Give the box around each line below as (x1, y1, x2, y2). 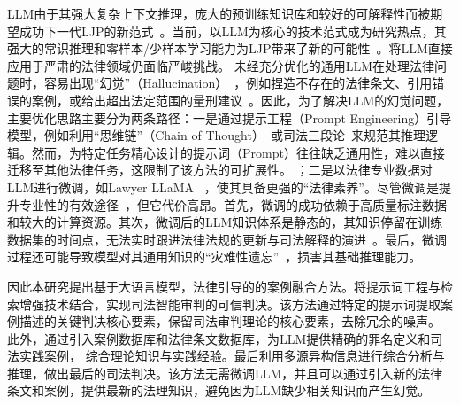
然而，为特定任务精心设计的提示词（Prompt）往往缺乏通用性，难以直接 (31, 143, 445, 161)
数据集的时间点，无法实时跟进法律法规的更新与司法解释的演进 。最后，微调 (7, 230, 447, 248)
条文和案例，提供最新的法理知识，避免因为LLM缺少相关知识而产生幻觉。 (7, 381, 431, 400)
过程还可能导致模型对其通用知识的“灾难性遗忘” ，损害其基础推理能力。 (7, 247, 422, 266)
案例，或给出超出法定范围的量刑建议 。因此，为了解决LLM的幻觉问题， (31, 90, 449, 109)
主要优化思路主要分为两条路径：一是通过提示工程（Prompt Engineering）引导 (7, 108, 452, 127)
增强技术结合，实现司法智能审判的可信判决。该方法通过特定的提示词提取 (19, 294, 441, 313)
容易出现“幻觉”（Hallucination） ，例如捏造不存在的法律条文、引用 (43, 74, 433, 92)
